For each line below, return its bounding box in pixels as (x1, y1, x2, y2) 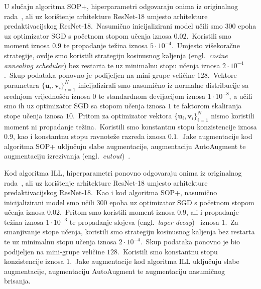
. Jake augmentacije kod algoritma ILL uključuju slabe (70, 256, 239, 266)
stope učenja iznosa (4, 110, 64, 120)
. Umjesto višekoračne (171, 40, 240, 51)
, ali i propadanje (186, 207, 239, 217)
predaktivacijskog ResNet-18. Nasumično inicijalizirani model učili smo (4, 21, 223, 31)
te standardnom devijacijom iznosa (98, 90, 206, 101)
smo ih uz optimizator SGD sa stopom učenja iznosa (4, 100, 166, 111)
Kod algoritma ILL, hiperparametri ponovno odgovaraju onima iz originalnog (4, 167, 242, 178)
